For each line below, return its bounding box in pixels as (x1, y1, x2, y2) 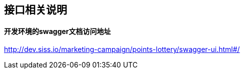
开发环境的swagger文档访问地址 (4, 26, 111, 35)
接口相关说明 (4, 3, 67, 16)
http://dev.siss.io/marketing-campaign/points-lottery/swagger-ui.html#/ (4, 45, 240, 54)
